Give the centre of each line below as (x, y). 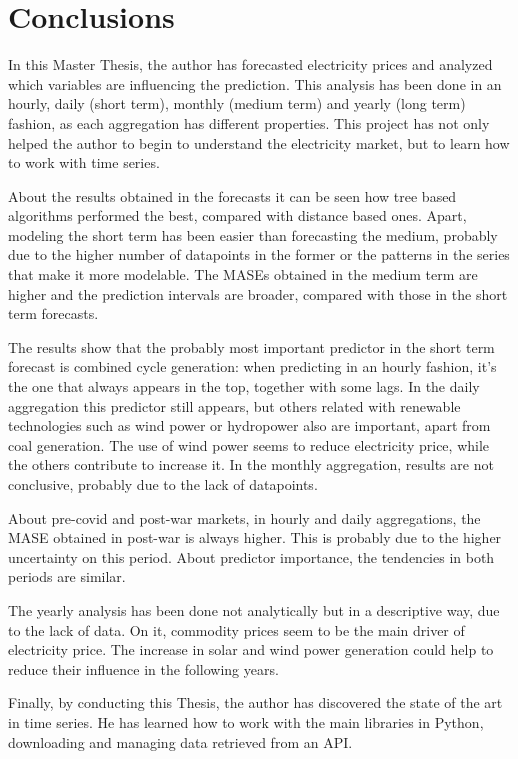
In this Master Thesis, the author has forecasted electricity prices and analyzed (250, 64)
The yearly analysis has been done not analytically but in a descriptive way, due (254, 609)
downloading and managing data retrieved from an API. (180, 741)
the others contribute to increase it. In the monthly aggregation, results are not (251, 464)
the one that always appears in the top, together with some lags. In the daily (244, 386)
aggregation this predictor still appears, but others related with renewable (234, 405)
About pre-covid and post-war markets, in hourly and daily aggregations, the (244, 517)
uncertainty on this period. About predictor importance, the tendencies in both (251, 556)
